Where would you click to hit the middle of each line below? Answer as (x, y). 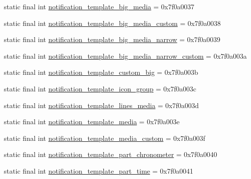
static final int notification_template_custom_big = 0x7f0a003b (101, 72)
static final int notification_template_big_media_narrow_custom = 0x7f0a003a (125, 56)
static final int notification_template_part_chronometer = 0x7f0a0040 (111, 154)
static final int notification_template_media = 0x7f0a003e (92, 122)
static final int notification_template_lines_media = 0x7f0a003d (101, 105)
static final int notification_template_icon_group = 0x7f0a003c (100, 88)
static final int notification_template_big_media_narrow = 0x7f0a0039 (112, 39)
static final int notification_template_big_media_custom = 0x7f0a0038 (113, 23)
